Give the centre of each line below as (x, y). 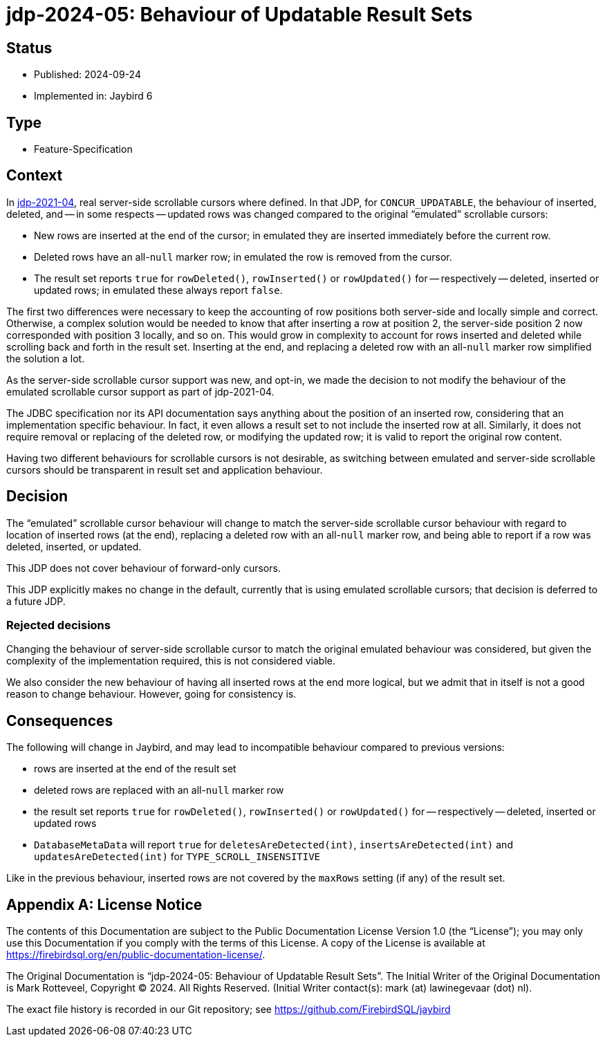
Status (29, 48)
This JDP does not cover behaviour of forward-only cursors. (143, 568)
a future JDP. (36, 601)
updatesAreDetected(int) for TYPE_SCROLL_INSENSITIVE (177, 857)
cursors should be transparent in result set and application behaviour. (165, 469)
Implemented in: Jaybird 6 (93, 96)
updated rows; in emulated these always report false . (158, 290)
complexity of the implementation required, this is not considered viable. (171, 661)
